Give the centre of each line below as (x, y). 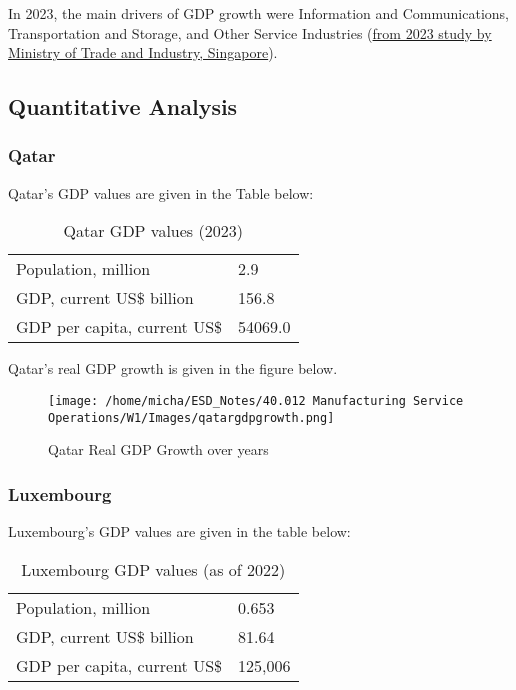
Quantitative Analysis (123, 106)
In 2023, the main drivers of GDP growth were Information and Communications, (258, 13)
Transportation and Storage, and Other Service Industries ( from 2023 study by (250, 32)
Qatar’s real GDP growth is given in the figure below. (173, 368)
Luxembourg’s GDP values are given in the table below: (179, 531)
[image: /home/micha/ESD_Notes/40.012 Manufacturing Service (256, 400)
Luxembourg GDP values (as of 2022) (153, 569)
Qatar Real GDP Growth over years (158, 449)
